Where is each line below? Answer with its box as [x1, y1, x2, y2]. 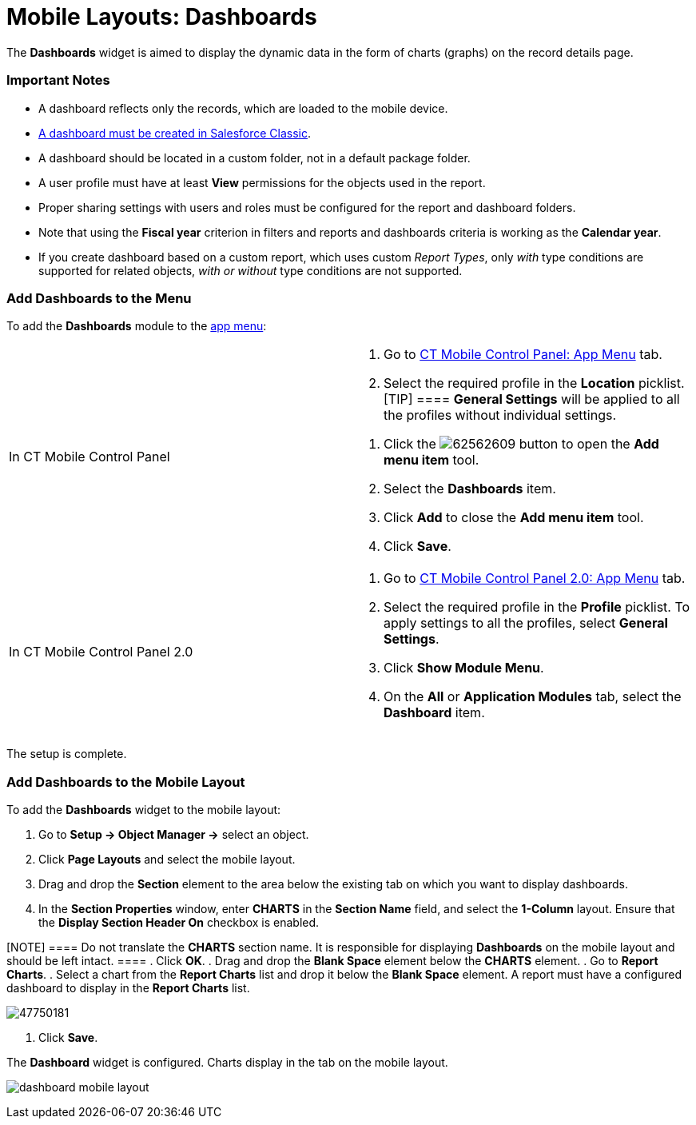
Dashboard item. [384, 704, 485, 721]
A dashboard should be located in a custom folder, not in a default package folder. [38, 150, 471, 165]
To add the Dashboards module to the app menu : [6, 319, 267, 333]
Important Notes [6, 72, 110, 89]
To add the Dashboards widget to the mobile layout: [6, 803, 281, 816]
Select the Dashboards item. [384, 481, 556, 497]
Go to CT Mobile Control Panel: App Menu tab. [384, 346, 662, 363]
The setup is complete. [6, 747, 127, 761]
